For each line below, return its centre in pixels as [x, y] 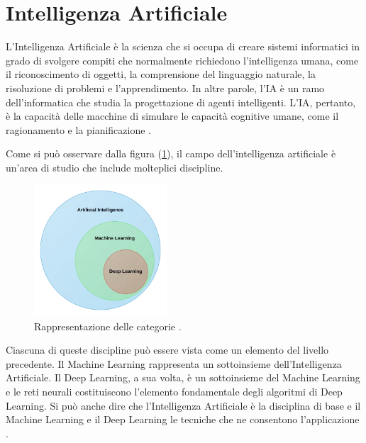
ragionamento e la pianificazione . [79, 129]
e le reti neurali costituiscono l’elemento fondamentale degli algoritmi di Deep [174, 392]
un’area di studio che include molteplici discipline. [115, 167]
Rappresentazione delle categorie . [108, 326]
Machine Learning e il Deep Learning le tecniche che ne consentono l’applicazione [183, 419]
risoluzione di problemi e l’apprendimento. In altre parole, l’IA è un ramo [165, 88]
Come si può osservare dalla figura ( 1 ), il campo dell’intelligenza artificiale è [171, 153]
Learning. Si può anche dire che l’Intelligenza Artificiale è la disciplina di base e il [183, 405]
